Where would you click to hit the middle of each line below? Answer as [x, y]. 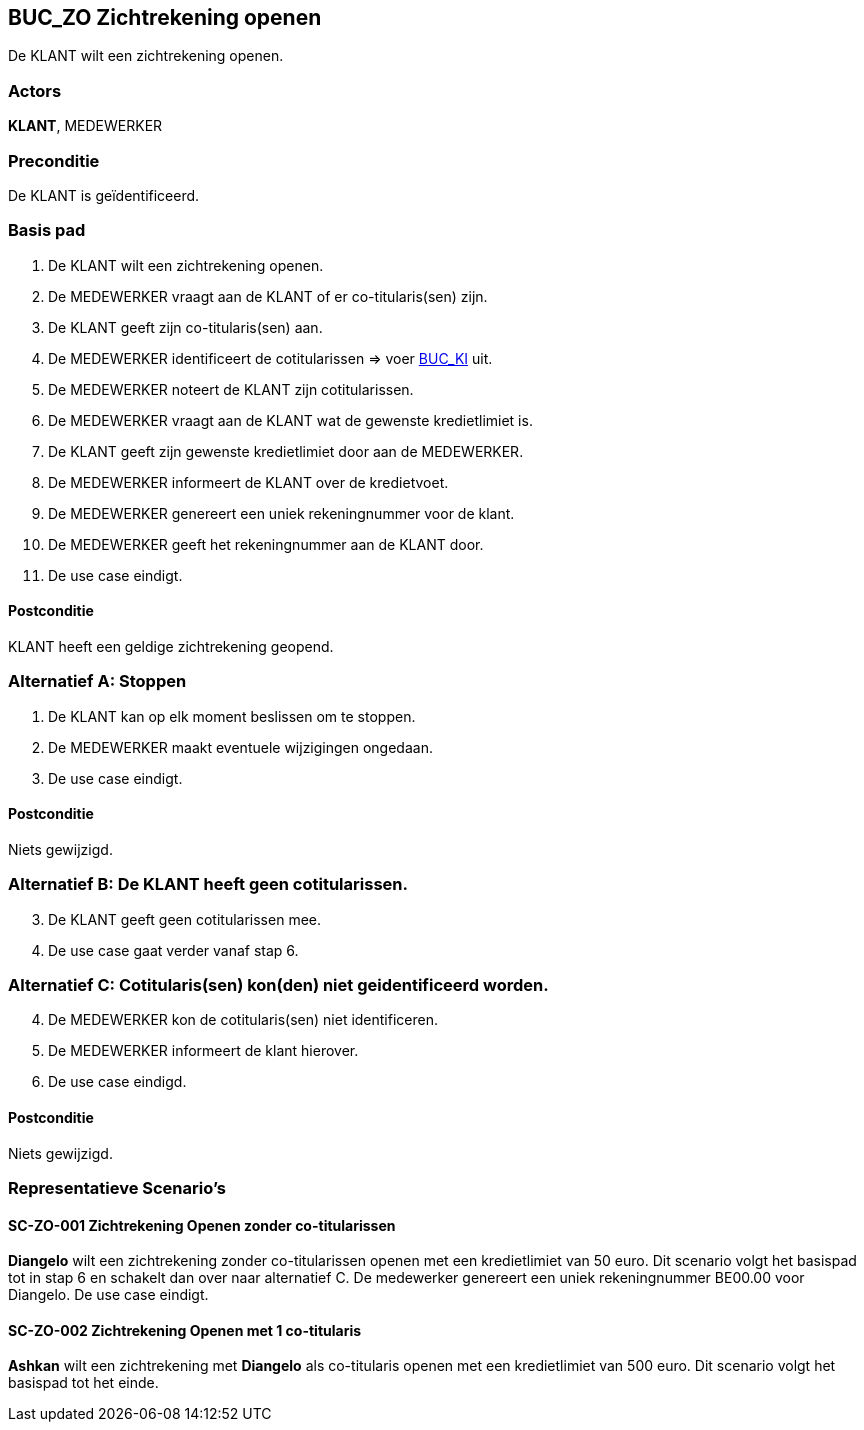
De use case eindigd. [117, 1082]
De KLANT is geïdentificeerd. [104, 195]
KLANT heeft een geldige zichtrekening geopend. [171, 646]
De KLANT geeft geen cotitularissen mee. [184, 919]
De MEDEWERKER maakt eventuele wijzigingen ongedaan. [240, 747]
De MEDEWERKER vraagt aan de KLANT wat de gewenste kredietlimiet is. [290, 420]
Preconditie [54, 160]
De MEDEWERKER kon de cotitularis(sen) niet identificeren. [243, 1020]
